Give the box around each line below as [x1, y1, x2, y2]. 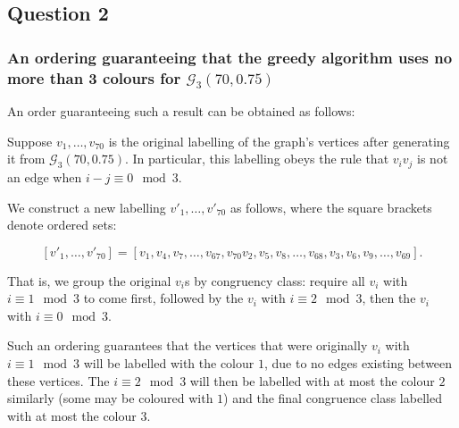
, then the [362, 289, 416, 307]
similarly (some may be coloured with [7, 389, 213, 407]
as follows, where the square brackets [229, 197, 432, 216]
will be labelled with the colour [83, 354, 255, 373]
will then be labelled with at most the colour [189, 371, 435, 390]
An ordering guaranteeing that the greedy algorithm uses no [7, 46, 453, 68]
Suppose [7, 131, 53, 150]
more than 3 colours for [7, 66, 181, 88]
